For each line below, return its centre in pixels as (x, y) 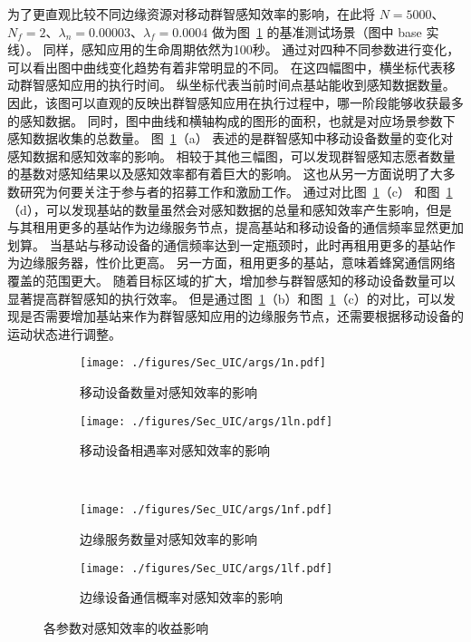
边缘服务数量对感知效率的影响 (168, 539)
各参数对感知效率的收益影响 (126, 627)
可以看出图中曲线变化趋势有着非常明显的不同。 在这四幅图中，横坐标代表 (225, 67)
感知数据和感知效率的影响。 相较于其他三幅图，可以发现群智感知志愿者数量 (231, 156)
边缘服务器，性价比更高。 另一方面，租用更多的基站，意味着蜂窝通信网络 (237, 263)
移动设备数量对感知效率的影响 (168, 391)
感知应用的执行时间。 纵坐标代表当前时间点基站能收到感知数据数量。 (250, 85)
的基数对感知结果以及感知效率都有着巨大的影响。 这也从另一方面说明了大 (225, 174)
